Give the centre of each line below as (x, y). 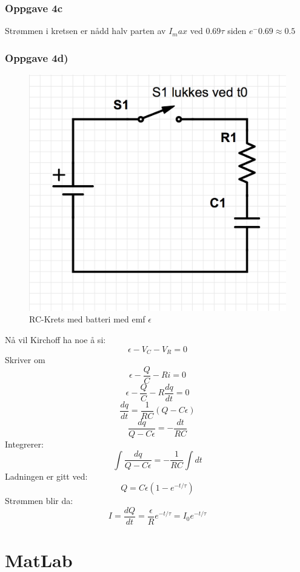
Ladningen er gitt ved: (46, 476)
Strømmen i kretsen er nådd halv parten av (85, 31)
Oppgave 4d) (37, 57)
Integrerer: (24, 444)
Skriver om (25, 360)
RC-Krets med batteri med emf (87, 319)
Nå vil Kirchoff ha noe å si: (55, 340)
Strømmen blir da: (39, 501)
